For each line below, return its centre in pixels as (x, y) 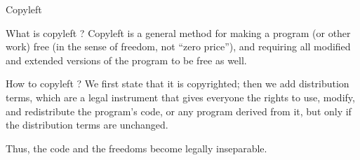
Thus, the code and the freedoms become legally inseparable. (136, 148)
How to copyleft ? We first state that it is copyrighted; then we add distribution (178, 83)
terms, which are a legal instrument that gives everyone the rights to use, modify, (180, 97)
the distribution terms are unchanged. (87, 125)
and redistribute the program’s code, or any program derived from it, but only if (179, 111)
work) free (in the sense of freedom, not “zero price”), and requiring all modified (178, 46)
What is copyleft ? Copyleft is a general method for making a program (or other (178, 32)
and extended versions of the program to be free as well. (126, 60)
